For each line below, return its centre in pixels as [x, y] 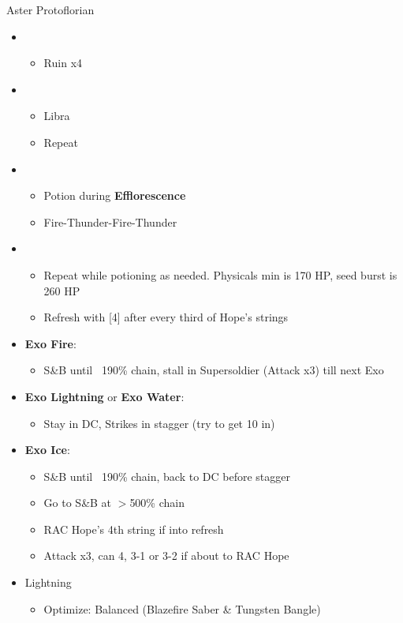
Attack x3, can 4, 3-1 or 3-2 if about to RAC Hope [166, 555]
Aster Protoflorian [50, 9]
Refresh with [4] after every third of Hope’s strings [166, 317]
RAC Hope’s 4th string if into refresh [134, 529]
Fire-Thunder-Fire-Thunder [110, 221]
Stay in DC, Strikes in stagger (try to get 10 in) [159, 423]
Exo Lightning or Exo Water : [104, 396]
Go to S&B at [78, 503]
